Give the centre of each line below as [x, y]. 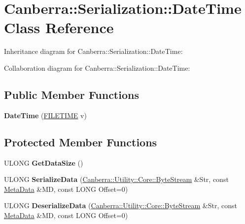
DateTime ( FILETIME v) [45, 115]
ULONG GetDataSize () [44, 162]
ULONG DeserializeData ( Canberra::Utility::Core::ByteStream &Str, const [121, 205]
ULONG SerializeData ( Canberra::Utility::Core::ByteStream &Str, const [116, 179]
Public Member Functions [71, 94]
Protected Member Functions [81, 142]
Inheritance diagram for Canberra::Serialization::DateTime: [93, 51]
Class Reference [59, 27]
